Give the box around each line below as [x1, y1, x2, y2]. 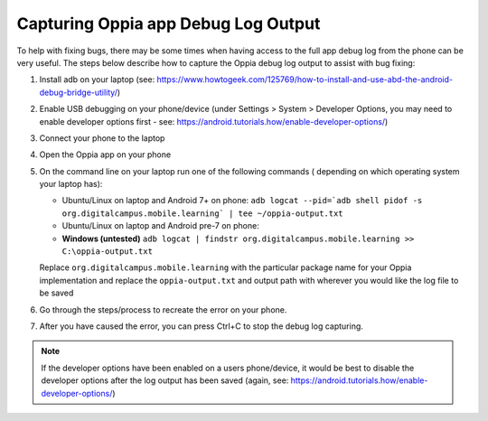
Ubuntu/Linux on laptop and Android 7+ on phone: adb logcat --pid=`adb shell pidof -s [61, 195, 423, 206]
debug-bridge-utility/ [39, 87, 117, 98]
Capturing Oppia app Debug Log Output [16, 14, 321, 33]
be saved [39, 287, 74, 298]
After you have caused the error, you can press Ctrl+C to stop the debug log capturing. [39, 321, 363, 332]
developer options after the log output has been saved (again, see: [41, 375, 289, 386]
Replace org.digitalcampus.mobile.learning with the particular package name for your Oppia [39, 262, 412, 273]
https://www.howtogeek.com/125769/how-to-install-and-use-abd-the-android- [156, 74, 454, 85]
